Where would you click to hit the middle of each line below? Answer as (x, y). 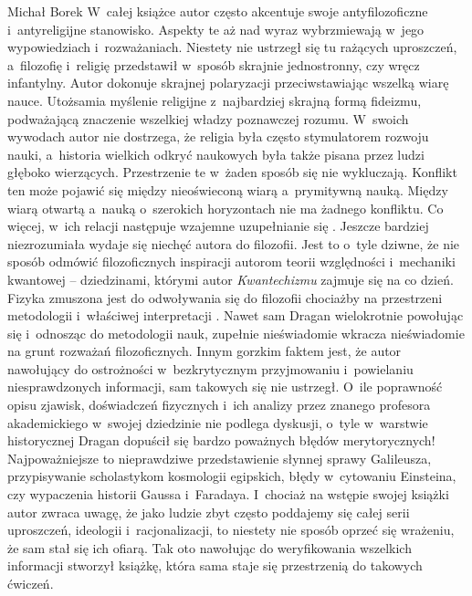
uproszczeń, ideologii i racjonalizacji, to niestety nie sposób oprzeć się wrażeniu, (231, 530)
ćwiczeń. (31, 583)
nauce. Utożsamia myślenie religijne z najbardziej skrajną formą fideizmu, (215, 100)
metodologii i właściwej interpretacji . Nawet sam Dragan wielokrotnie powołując (236, 315)
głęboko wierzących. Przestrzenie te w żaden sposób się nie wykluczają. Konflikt (232, 172)
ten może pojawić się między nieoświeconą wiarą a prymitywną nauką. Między (228, 189)
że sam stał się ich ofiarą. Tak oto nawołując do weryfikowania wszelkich (210, 547)
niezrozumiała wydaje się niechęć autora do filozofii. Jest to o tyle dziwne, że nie (234, 243)
